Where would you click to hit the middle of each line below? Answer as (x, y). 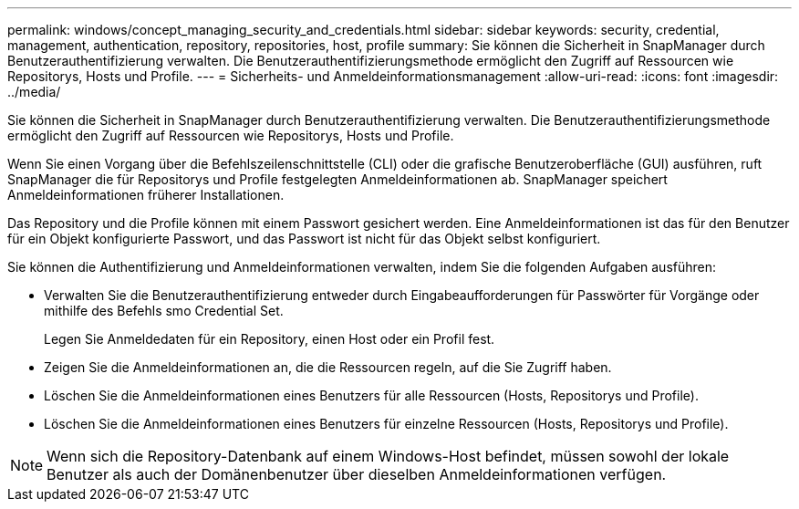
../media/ (34, 92)
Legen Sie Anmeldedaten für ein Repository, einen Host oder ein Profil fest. (270, 339)
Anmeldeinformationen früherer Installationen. (146, 195)
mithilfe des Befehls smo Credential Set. (164, 311)
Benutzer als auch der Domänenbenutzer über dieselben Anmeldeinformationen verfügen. (357, 474)
